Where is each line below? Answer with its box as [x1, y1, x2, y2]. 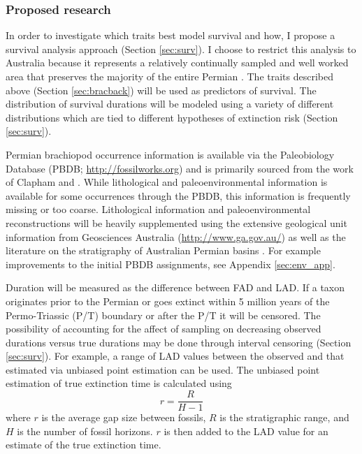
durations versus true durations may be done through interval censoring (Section [6, 335, 352, 349]
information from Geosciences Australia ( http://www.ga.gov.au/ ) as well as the [6, 229, 346, 244]
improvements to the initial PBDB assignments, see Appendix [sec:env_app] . [6, 256, 335, 271]
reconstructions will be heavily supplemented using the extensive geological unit [6, 215, 347, 230]
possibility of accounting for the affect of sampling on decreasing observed [6, 321, 321, 336]
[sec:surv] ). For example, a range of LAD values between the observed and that [6, 349, 345, 363]
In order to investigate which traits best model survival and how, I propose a [6, 28, 335, 43]
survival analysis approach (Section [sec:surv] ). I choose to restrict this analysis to [6, 41, 356, 56]
